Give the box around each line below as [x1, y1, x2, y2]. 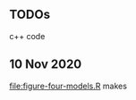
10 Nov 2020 [9, 57, 82, 72]
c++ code [9, 30, 46, 41]
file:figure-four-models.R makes [9, 80, 128, 91]
